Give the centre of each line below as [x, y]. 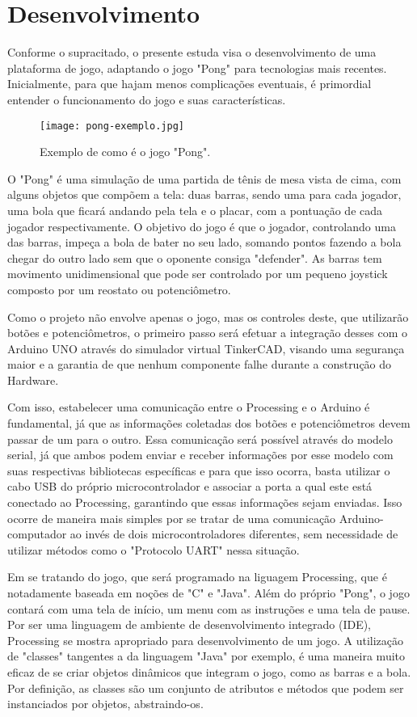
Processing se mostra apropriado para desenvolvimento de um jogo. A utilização [205, 640]
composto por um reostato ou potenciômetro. [119, 289]
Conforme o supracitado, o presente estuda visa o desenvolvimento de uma [192, 52]
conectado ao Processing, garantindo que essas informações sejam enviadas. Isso [205, 502]
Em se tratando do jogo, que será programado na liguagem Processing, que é [197, 577]
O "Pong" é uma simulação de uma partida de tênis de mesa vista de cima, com [204, 178]
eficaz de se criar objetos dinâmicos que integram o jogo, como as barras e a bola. [209, 671]
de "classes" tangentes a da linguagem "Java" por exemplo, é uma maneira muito [206, 656]
